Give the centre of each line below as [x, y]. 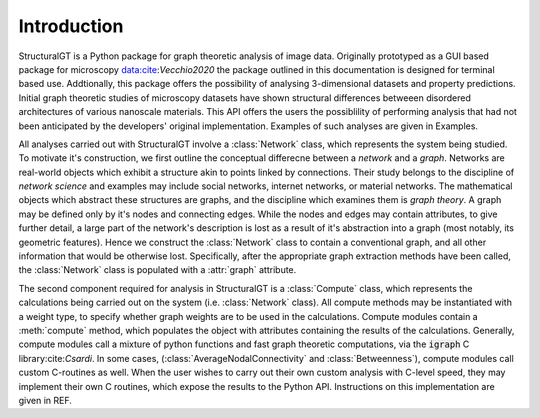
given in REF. [45, 400]
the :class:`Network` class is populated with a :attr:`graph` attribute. [157, 270]
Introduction [71, 26]
